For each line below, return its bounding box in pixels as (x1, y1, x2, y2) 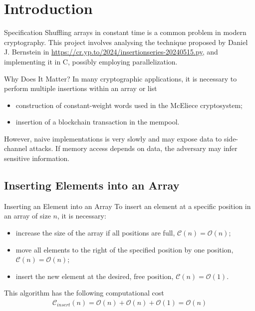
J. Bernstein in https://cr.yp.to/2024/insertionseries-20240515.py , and (4, 46, 218, 57)
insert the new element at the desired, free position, (15, 270, 174, 281)
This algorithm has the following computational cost (4, 287, 164, 298)
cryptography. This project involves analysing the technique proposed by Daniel (4, 36, 248, 47)
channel (4, 143, 27, 153)
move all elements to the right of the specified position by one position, (15, 244, 234, 254)
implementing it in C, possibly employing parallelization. (4, 56, 178, 66)
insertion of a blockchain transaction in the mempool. (15, 116, 180, 127)
